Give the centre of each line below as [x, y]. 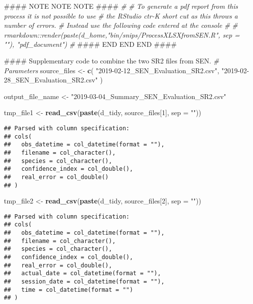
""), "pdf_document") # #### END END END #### [90, 44]
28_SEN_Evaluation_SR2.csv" [51, 80]
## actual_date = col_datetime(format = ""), [83, 274]
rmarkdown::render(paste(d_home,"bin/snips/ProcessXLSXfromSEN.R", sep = [122, 34]
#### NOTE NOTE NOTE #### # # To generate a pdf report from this [121, 6]
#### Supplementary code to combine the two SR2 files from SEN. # [112, 60]
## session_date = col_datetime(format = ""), [84, 282]
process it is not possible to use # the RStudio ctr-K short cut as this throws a [121, 15]
